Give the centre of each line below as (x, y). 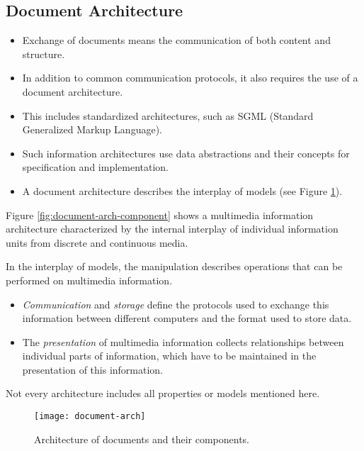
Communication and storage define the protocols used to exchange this (176, 304)
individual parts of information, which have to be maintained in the (169, 356)
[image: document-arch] (90, 417)
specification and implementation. (96, 167)
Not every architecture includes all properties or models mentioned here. (163, 393)
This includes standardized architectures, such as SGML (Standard (168, 115)
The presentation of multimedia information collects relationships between (183, 341)
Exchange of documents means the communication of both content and (176, 40)
